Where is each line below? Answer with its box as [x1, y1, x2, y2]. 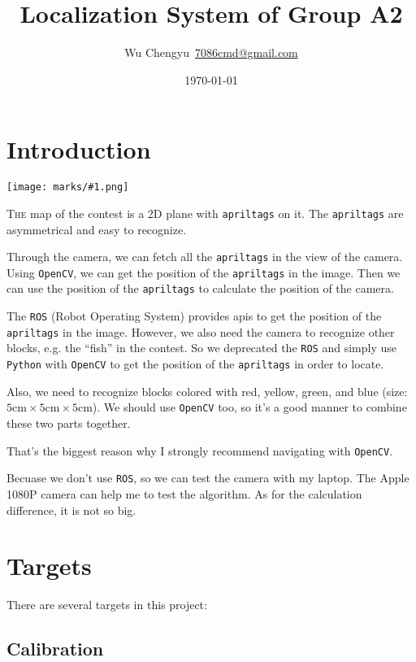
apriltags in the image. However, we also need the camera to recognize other [6, 323, 395, 340]
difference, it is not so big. [6, 501, 136, 518]
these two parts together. [6, 415, 131, 431]
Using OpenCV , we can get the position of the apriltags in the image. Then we [6, 263, 401, 281]
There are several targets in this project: [6, 596, 207, 613]
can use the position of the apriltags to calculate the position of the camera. [6, 280, 394, 297]
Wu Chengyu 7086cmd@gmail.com [124, 44, 298, 61]
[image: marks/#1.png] [6, 181, 129, 194]
